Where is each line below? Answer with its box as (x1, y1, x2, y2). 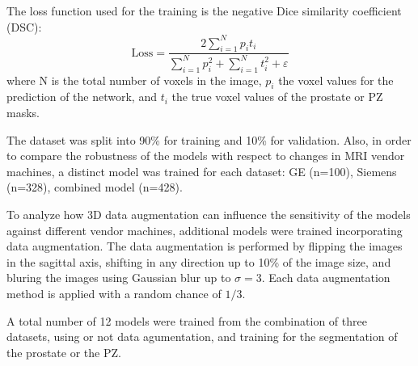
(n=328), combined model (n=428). (6, 179, 183, 196)
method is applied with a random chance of (6, 284, 222, 301)
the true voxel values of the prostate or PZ (171, 88, 383, 105)
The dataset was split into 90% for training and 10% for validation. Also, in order (6, 131, 412, 148)
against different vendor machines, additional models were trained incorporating (6, 221, 403, 238)
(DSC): (6, 18, 42, 35)
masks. (6, 104, 40, 121)
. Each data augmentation (261, 269, 391, 286)
